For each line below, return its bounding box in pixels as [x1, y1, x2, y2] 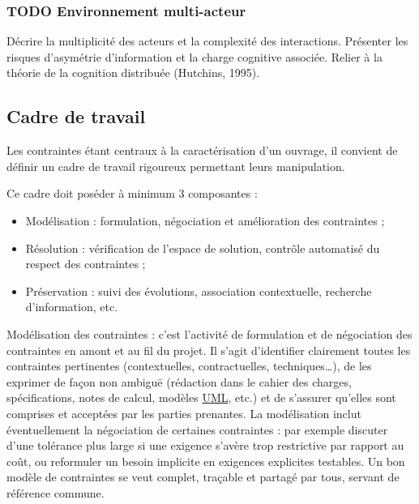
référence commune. [6, 484, 105, 501]
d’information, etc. [25, 298, 118, 315]
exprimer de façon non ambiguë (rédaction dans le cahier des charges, [6, 373, 352, 390]
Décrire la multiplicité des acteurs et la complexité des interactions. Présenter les [6, 32, 408, 49]
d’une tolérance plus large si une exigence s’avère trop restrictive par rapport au [6, 437, 404, 454]
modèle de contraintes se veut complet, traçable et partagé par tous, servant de [6, 468, 400, 485]
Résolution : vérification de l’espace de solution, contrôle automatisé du [25, 239, 380, 256]
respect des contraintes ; [25, 255, 146, 272]
